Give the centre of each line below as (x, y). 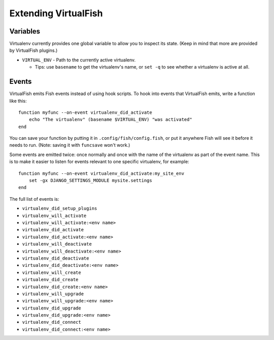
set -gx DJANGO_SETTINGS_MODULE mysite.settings (90, 181)
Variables (25, 31)
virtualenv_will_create (52, 272)
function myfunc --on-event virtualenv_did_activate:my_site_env (101, 173)
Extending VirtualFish (56, 13)
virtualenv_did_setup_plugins (60, 209)
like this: (18, 101)
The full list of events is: (34, 199)
